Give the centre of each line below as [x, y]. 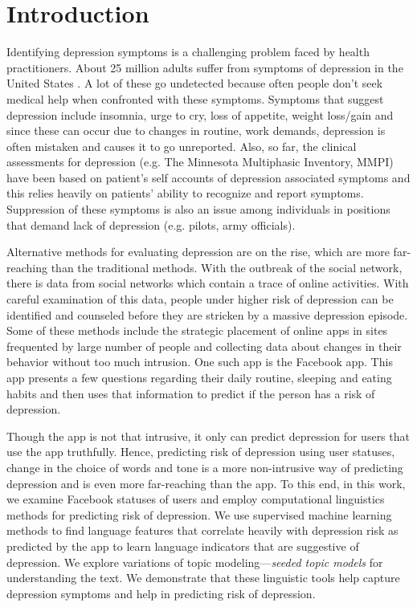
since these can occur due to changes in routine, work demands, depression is [196, 130]
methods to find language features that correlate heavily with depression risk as [202, 530]
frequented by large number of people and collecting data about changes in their [204, 346]
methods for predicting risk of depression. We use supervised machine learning [199, 514]
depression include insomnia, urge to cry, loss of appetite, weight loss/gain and [200, 114]
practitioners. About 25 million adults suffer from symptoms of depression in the [205, 67]
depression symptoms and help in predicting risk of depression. [161, 593]
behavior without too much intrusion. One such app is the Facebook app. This [200, 362]
